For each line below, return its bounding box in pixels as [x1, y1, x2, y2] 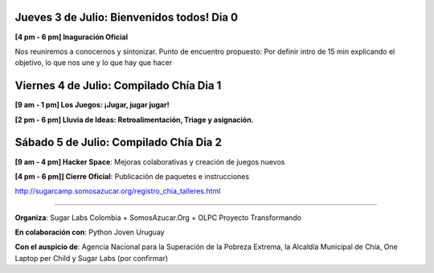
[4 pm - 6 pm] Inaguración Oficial [14, 32, 129, 42]
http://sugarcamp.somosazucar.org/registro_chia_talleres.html [14, 186, 221, 196]
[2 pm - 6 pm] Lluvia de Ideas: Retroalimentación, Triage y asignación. [14, 115, 254, 124]
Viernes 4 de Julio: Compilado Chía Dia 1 [14, 79, 222, 92]
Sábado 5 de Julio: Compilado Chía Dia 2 [14, 136, 223, 149]
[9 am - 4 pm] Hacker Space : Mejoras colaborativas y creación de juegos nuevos [14, 157, 285, 166]
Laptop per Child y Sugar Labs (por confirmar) [14, 253, 169, 263]
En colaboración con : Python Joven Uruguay [14, 227, 165, 237]
